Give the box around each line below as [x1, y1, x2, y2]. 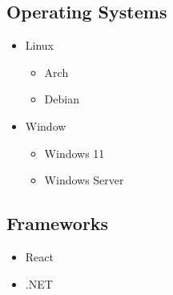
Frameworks [6, 211, 109, 236]
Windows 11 [44, 144, 105, 161]
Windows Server [44, 172, 124, 188]
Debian [44, 91, 79, 107]
